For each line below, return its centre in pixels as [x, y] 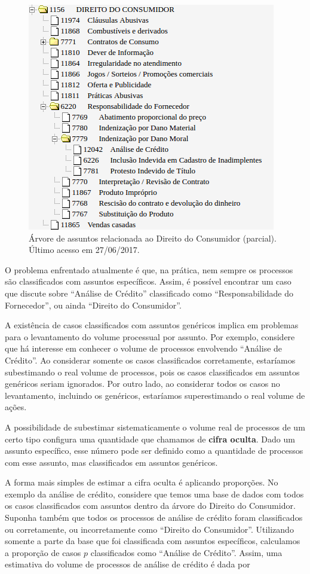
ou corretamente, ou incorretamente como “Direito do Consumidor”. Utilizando [149, 529]
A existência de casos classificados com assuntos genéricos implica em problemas [152, 325]
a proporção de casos [43, 552]
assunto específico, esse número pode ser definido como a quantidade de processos [154, 451]
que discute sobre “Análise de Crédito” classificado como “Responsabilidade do [149, 293]
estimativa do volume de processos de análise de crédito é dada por [128, 564]
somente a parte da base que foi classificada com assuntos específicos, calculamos [153, 541]
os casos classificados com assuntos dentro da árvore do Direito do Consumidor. [150, 506]
